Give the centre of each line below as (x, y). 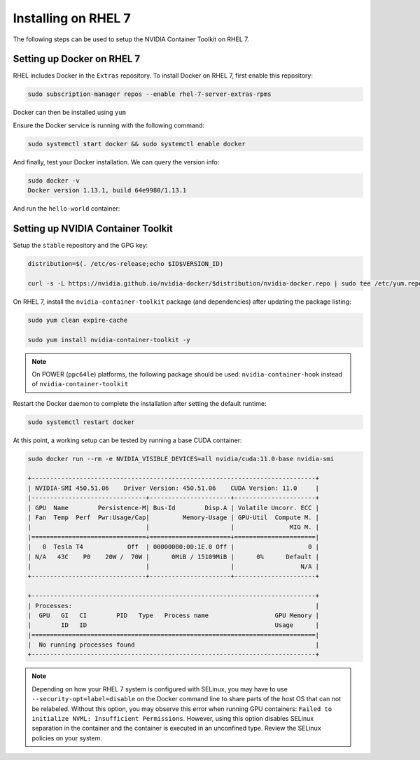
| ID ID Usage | (174, 625)
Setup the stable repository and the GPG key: (80, 246)
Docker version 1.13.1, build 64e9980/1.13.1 (107, 190)
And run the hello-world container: (66, 209)
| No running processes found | (174, 645)
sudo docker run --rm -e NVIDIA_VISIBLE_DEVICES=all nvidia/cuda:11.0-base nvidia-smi (181, 459)
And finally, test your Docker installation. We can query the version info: (116, 162)
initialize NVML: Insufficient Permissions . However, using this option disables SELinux (173, 719)
